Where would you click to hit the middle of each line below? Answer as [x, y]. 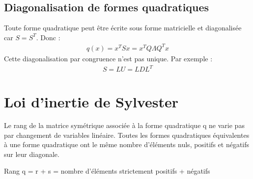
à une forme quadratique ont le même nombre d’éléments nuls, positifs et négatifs [127, 144]
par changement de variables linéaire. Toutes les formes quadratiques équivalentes [127, 135]
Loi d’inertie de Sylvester [91, 102]
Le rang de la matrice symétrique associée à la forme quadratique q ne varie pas [124, 125]
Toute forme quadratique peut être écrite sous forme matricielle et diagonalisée [123, 28]
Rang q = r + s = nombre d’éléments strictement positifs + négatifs [107, 170]
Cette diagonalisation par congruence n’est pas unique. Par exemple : [108, 58]
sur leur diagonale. [32, 154]
